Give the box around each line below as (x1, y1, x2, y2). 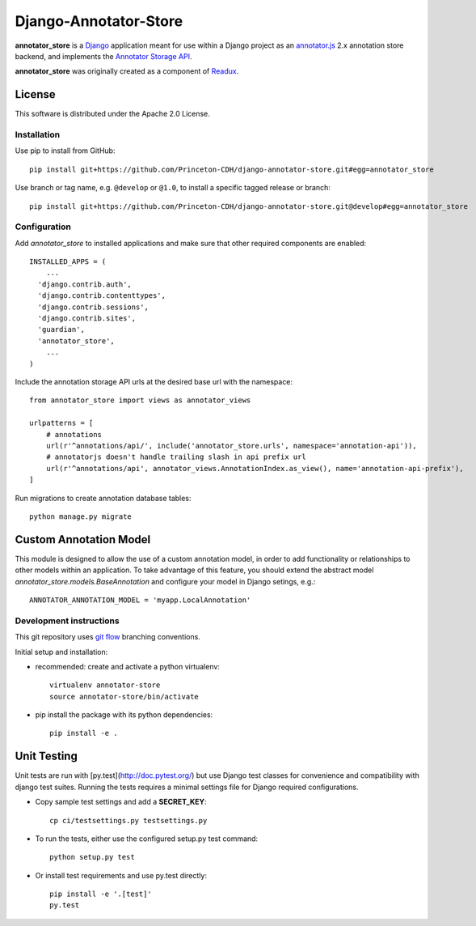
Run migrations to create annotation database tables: (15, 493, 192, 503)
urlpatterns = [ (29, 418, 94, 428)
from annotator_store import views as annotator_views (29, 396, 251, 405)
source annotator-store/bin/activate (49, 692, 200, 701)
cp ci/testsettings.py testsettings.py (49, 816, 208, 825)
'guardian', (37, 325, 85, 334)
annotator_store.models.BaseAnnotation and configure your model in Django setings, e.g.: (15, 576, 316, 586)
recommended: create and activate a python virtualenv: (35, 661, 220, 671)
